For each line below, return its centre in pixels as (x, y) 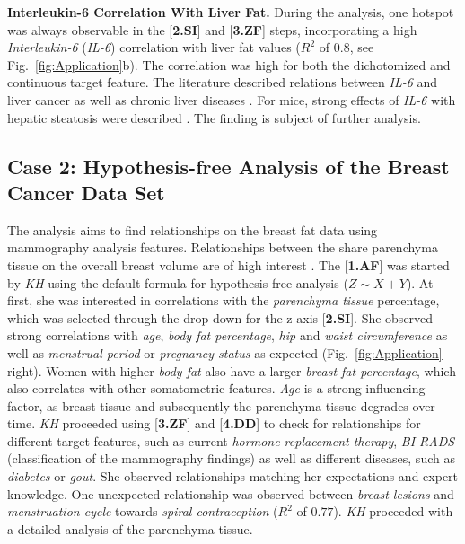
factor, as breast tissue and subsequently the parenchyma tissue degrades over (221, 405)
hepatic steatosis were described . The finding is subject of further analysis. (214, 117)
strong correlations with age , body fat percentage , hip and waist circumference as (228, 335)
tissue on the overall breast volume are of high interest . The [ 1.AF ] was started (228, 264)
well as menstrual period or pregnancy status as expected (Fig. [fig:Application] (225, 352)
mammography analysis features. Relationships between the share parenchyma (223, 247)
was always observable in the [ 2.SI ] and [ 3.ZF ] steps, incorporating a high (212, 29)
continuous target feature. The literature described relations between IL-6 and (223, 82)
